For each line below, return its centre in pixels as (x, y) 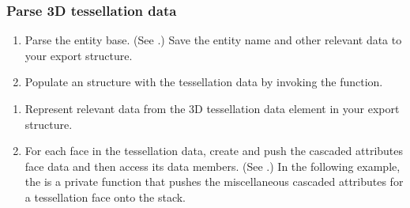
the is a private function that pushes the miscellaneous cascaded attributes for (214, 182)
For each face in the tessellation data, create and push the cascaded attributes (214, 151)
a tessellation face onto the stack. (105, 197)
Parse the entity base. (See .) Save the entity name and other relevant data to (213, 40)
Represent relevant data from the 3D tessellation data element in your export (212, 108)
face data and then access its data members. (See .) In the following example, (213, 166)
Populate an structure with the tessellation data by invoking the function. (204, 82)
